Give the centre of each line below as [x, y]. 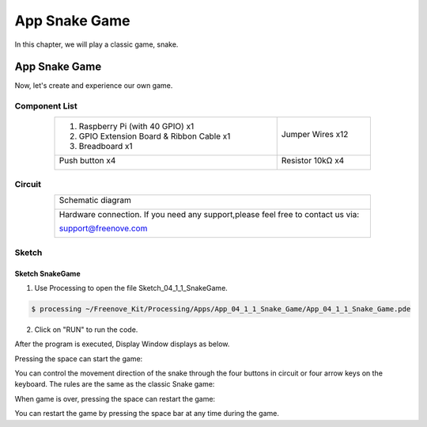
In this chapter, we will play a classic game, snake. [96, 44]
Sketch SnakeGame [47, 273]
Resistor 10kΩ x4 [313, 160]
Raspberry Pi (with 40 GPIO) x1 [136, 126]
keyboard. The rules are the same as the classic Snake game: [115, 384]
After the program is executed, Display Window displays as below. [122, 344]
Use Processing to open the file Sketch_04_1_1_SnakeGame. [131, 288]
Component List [46, 106]
